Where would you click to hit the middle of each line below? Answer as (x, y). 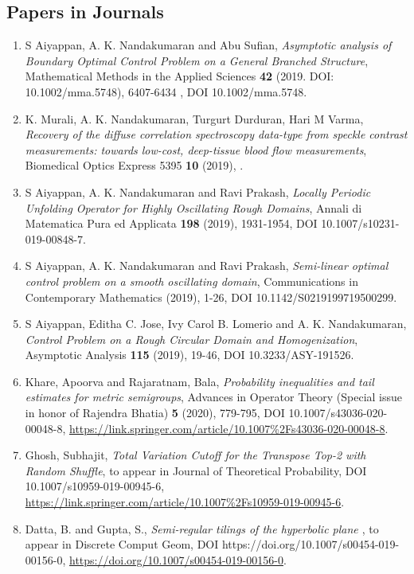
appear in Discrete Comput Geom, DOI (122, 544)
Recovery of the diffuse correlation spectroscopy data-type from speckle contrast (216, 134)
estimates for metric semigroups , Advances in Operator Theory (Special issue (214, 397)
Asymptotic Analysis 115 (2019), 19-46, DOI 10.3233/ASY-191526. (189, 355)
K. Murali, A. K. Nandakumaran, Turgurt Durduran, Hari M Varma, (194, 118)
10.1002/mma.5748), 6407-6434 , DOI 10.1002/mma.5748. (166, 91)
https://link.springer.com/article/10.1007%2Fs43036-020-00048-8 (227, 428)
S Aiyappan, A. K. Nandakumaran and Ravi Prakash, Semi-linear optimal (207, 266)
